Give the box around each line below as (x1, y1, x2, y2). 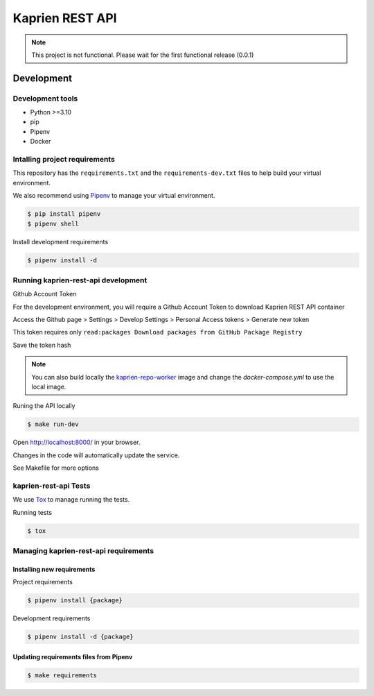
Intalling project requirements (12, 155, 116, 164)
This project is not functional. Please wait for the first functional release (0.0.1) (31, 51, 254, 59)
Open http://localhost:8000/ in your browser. (12, 438, 141, 447)
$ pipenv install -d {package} (27, 633, 134, 641)
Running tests (12, 508, 52, 516)
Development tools (12, 94, 78, 103)
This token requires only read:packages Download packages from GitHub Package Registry (12, 328, 303, 337)
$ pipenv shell (27, 219, 79, 228)
